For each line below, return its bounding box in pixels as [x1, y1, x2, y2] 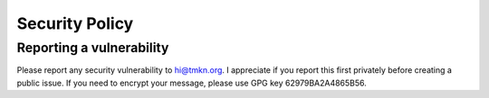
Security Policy [16, 13, 134, 33]
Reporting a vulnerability [16, 40, 169, 56]
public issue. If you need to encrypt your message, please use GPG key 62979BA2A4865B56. [16, 77, 367, 88]
